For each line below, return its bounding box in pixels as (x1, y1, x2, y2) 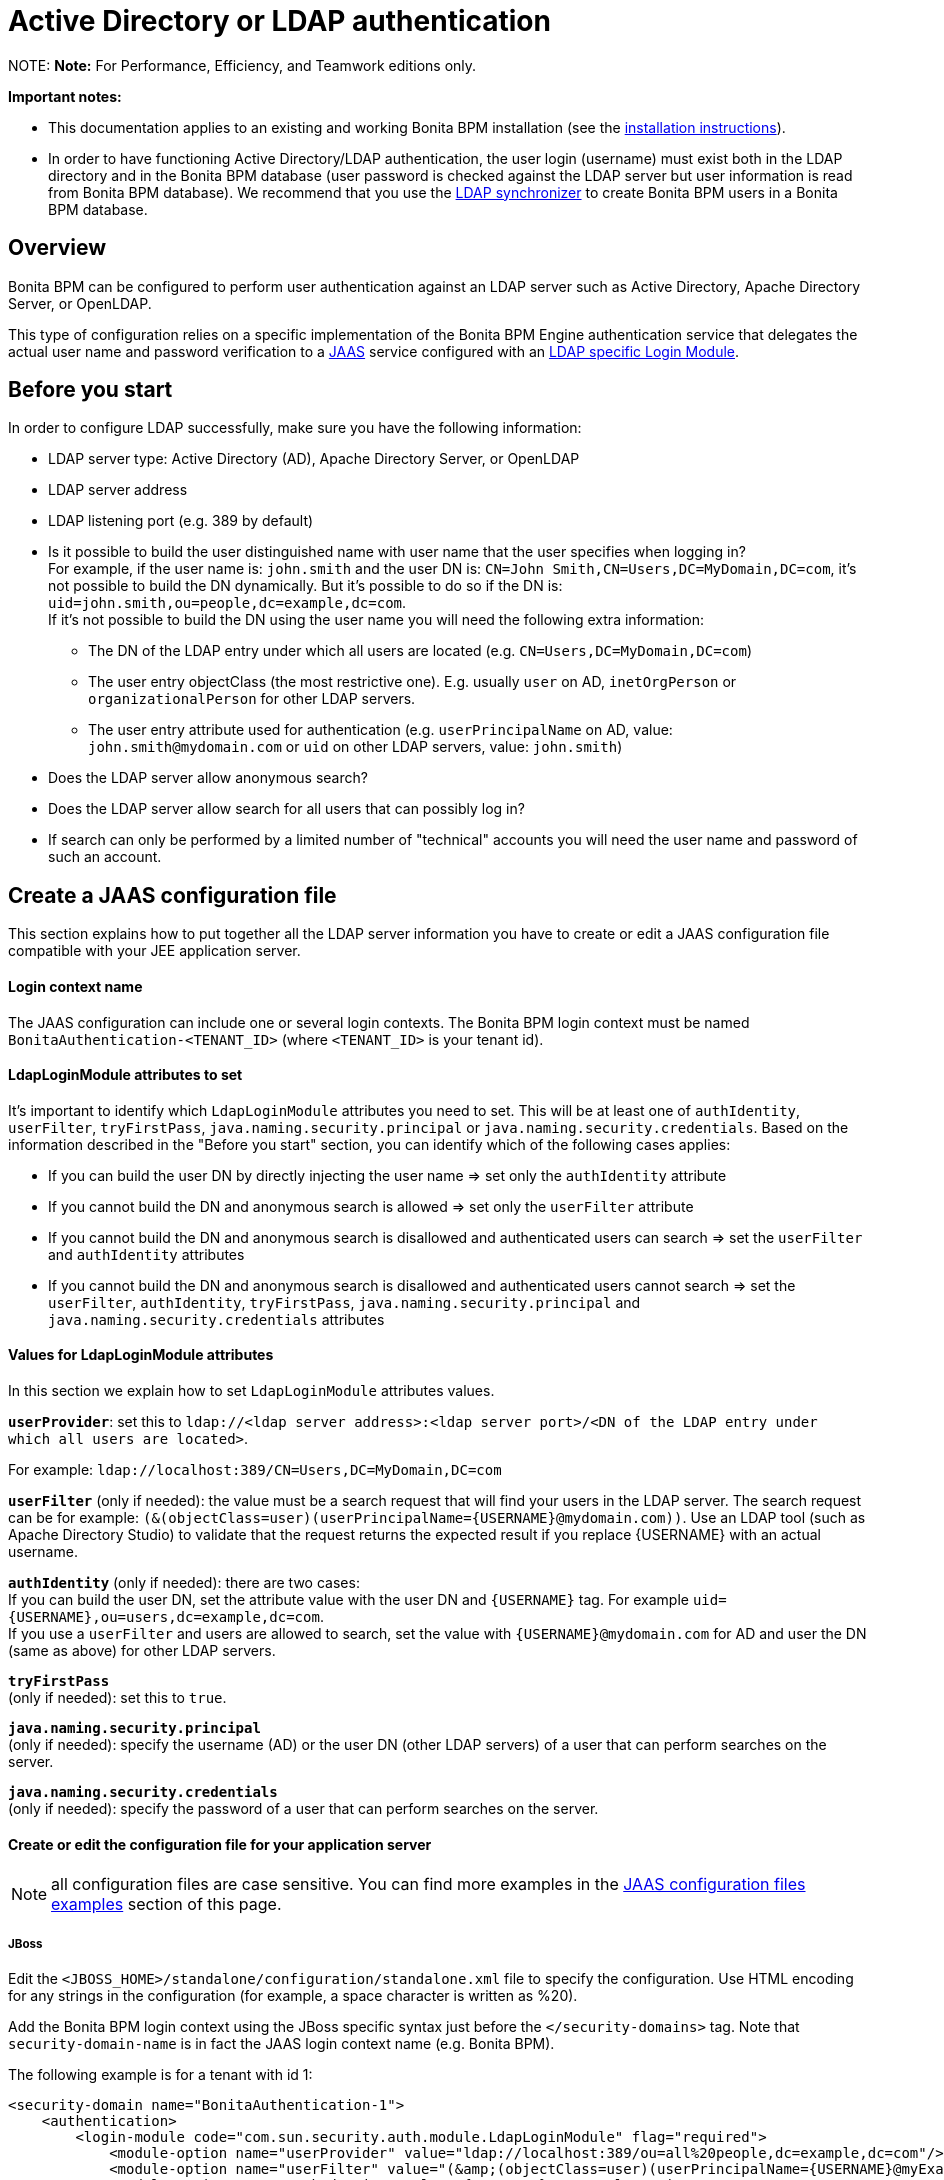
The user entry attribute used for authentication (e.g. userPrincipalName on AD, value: (88, 721, 673, 739)
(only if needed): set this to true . (8, 1688, 227, 1706)
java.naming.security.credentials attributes (48, 1310, 385, 1328)
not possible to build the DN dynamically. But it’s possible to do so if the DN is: (48, 577, 563, 595)
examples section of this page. (51, 1894, 282, 1915)
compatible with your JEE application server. (8, 942, 301, 960)
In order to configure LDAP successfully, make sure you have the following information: (8, 419, 582, 437)
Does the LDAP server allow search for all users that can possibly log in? (48, 800, 525, 818)
